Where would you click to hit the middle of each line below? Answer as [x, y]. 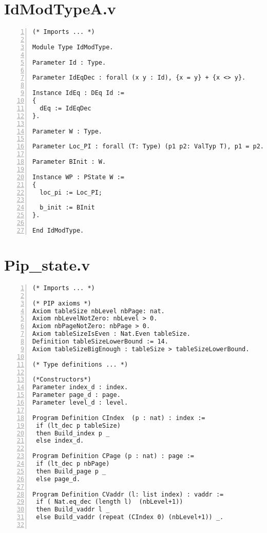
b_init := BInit [67, 208]
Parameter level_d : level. [80, 403]
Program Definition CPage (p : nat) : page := [113, 456]
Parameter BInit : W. [69, 162]
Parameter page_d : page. [77, 395]
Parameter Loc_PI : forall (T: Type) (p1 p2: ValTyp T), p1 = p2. [148, 147]
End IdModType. [58, 230]
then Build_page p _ [71, 471]
